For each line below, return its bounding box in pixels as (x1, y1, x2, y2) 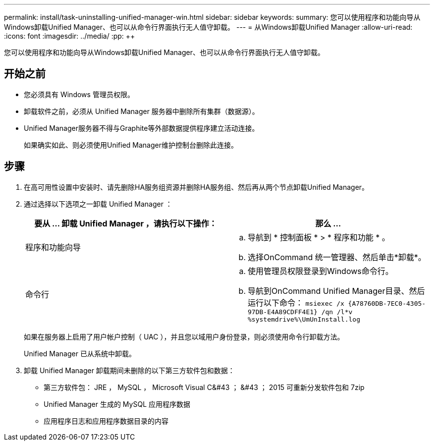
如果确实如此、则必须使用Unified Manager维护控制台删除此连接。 (24, 140, 238, 149)
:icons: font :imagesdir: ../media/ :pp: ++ (4, 32, 135, 40)
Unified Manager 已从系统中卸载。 (24, 349, 136, 358)
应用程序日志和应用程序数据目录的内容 (44, 416, 168, 425)
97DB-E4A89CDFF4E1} (248, 308, 318, 316)
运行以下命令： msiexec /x (248, 297, 344, 308)
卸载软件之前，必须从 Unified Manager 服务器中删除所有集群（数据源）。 (24, 107, 259, 115)
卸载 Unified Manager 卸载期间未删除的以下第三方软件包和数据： (24, 366, 235, 375)
